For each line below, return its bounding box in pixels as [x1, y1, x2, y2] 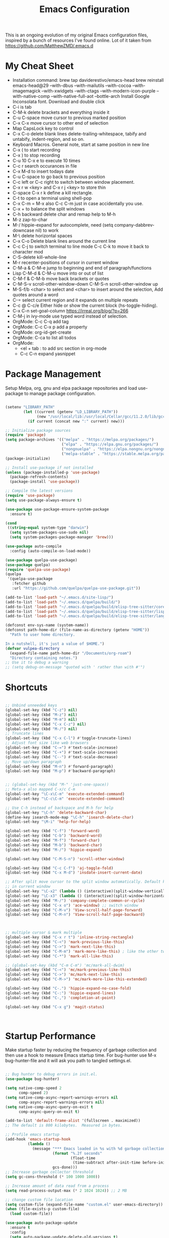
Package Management [5, 369, 102, 380]
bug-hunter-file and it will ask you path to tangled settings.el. [5, 1058, 132, 1064]
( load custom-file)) [10, 1211, 53, 1216]
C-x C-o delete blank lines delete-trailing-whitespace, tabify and [12, 131, 147, 137]
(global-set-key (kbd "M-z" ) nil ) [5, 712, 78, 717]
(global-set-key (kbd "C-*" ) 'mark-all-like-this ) [5, 953, 114, 959]
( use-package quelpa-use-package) [5, 557, 78, 562]
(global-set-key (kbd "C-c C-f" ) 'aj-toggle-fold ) [5, 865, 114, 870]
